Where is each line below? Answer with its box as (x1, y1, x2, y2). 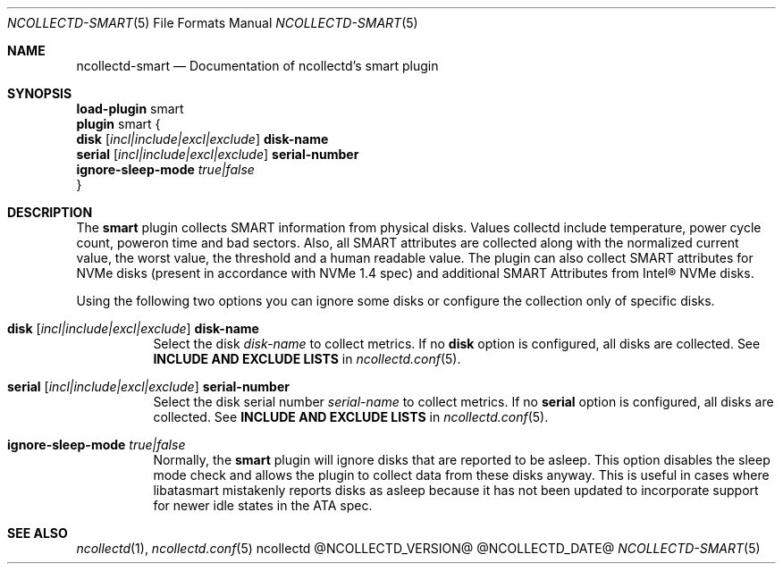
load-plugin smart (76, 101, 184, 116)
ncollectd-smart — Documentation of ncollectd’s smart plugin (76, 58, 439, 73)
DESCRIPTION (7, 205, 93, 220)
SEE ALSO (7, 525, 68, 541)
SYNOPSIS (7, 86, 72, 101)
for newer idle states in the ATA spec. (153, 498, 373, 513)
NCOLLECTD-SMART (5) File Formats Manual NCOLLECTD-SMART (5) (7, 15, 418, 30)
